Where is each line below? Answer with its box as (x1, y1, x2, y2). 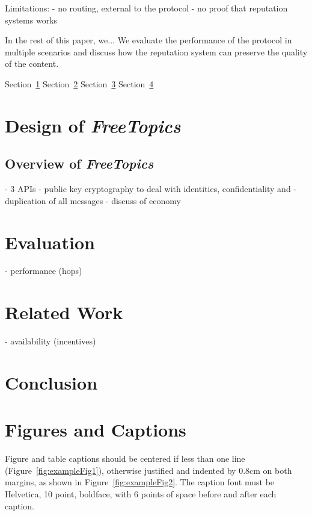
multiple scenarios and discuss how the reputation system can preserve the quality (5, 45, 308, 58)
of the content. (5, 57, 59, 70)
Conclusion (5, 370, 98, 394)
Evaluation (5, 229, 95, 254)
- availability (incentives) (5, 335, 96, 347)
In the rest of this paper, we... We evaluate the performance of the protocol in (5, 34, 292, 46)
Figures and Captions (5, 417, 186, 442)
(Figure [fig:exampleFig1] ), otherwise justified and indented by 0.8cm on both (5, 464, 292, 476)
